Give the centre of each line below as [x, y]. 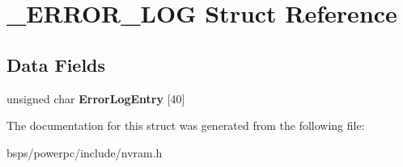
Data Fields [56, 64]
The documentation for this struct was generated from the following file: [186, 125]
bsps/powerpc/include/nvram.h [85, 152]
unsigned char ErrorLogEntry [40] [96, 98]
